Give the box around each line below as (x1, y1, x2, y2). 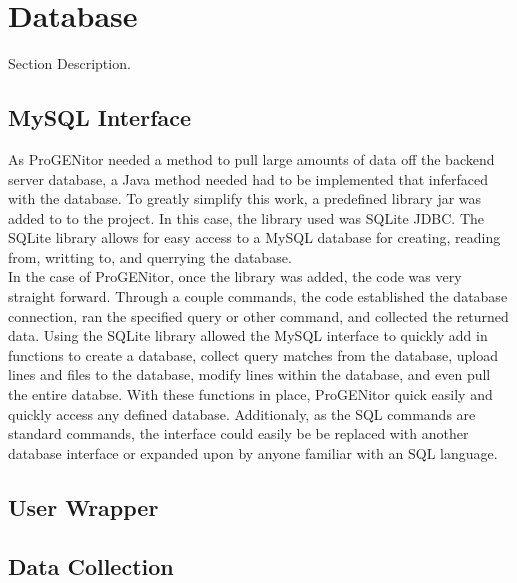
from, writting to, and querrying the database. (8, 246, 292, 267)
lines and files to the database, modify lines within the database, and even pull (8, 364, 491, 385)
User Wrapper (8, 491, 159, 522)
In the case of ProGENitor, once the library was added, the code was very (8, 266, 462, 287)
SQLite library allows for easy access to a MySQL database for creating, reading (8, 227, 501, 248)
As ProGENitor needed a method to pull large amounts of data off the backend (8, 148, 495, 169)
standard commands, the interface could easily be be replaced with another (8, 423, 469, 444)
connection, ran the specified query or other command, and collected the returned (8, 305, 509, 326)
